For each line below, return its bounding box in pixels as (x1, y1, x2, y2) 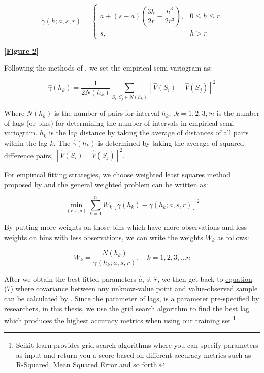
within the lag (4, 137, 48, 148)
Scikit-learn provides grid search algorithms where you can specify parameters (16, 340, 258, 350)
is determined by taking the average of (98, 137, 218, 148)
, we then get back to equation (157, 273, 252, 284)
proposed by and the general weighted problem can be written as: (4, 179, 208, 189)
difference (4, 150, 34, 160)
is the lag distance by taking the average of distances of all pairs (49, 127, 249, 138)
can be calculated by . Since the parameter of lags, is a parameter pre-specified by (4, 293, 259, 303)
